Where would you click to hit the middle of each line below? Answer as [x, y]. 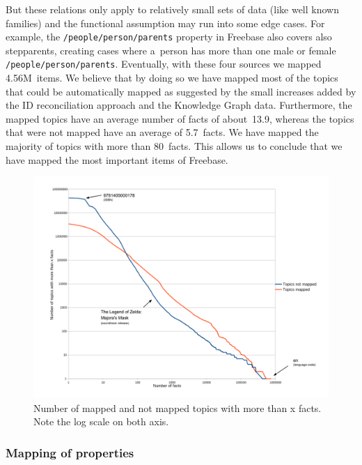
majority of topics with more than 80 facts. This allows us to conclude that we [174, 146]
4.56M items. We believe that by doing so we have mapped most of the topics [172, 78]
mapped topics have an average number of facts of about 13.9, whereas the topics [180, 118]
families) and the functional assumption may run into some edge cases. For [165, 23]
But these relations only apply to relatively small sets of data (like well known [172, 9]
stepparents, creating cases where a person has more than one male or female [171, 50]
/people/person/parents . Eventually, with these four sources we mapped [164, 64]
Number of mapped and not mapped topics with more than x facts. [178, 407]
